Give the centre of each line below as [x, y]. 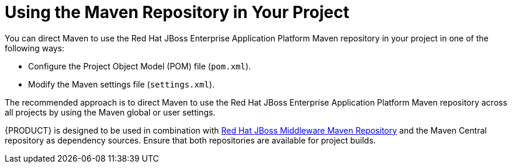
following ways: [35, 48]
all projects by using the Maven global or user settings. [110, 112]
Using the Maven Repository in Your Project [177, 12]
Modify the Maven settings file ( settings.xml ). [121, 84]
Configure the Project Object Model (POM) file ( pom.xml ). [140, 66]
